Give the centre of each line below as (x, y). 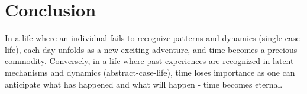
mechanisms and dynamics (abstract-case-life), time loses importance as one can (150, 72)
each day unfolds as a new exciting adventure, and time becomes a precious (161, 49)
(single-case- (281, 38)
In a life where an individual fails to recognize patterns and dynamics (130, 38)
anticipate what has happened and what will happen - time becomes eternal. (144, 84)
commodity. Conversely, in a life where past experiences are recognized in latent (149, 61)
